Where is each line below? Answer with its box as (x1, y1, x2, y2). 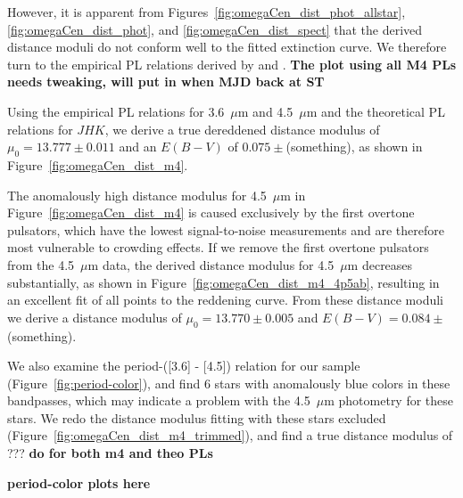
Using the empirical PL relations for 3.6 (7, 102, 225, 120)
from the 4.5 (7, 255, 75, 273)
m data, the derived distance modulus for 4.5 (87, 255, 335, 273)
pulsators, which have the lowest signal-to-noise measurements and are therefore (7, 220, 444, 239)
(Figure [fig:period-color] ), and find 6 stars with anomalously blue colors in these (7, 373, 451, 392)
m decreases (347, 255, 413, 273)
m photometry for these (324, 391, 454, 410)
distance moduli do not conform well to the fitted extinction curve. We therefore (7, 37, 447, 56)
